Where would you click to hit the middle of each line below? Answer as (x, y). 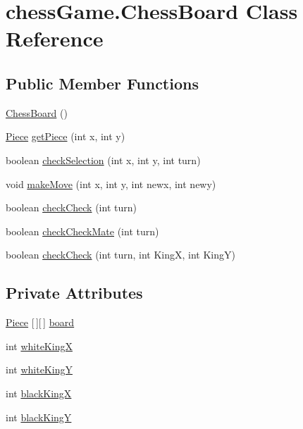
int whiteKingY (39, 369)
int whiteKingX (39, 346)
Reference (55, 38)
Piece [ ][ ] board (40, 322)
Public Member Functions (102, 83)
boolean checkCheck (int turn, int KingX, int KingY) (120, 255)
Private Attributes (74, 293)
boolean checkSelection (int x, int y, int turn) (103, 160)
